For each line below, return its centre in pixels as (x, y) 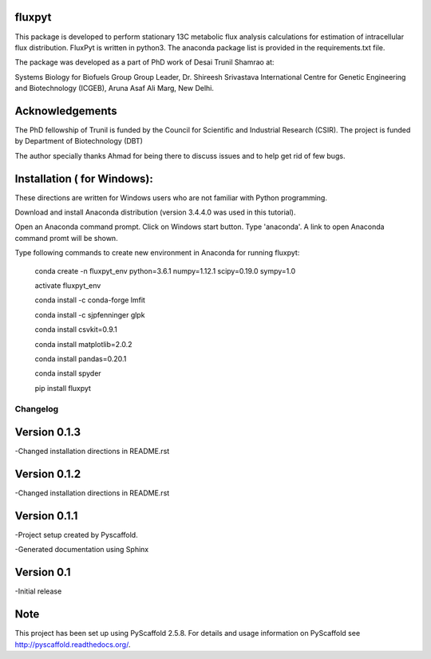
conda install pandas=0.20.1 (81, 358)
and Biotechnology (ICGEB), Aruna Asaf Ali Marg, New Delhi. (115, 89)
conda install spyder (68, 373)
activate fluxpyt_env (68, 286)
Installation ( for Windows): (84, 178)
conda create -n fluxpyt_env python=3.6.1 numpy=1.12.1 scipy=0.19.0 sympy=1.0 (165, 270)
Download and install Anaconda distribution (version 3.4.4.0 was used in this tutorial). (155, 212)
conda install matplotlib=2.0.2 (83, 344)
